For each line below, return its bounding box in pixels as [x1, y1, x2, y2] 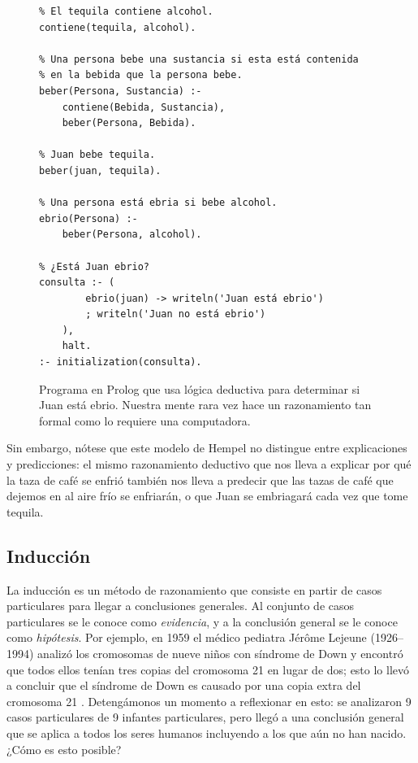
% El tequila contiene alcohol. [39, 6, 213, 17]
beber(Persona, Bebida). [62, 117, 196, 129]
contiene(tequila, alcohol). [39, 21, 196, 33]
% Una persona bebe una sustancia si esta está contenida [39, 53, 359, 65]
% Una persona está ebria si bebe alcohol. [39, 197, 278, 209]
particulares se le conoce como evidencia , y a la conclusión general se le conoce [6, 613, 398, 630]
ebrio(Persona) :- [39, 212, 138, 225]
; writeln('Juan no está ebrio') [85, 308, 266, 320]
